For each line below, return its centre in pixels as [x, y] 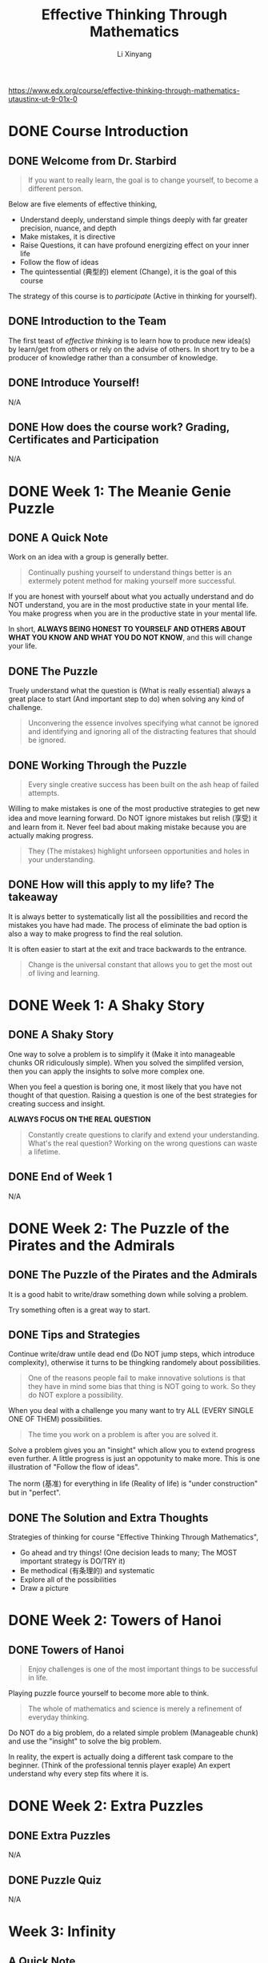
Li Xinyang [134, 54]
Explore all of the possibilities [68, 1580]
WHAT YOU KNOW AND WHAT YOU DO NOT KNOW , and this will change [130, 637]
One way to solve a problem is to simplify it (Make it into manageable [122, 1054]
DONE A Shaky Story [61, 1035]
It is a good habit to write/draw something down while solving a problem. [128, 1294]
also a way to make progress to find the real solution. [96, 933]
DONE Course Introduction [98, 132]
